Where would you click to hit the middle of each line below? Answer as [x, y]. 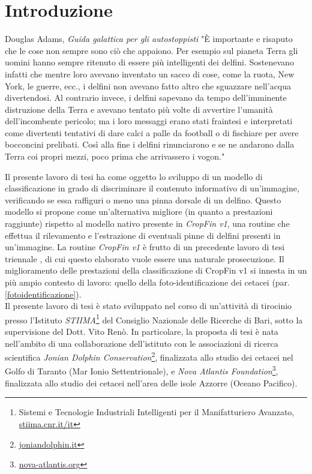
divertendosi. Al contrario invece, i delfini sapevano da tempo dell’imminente [146, 97]
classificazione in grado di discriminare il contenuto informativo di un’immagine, [152, 188]
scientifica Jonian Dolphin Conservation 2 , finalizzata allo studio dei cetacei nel [149, 356]
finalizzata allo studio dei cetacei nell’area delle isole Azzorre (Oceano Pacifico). [151, 382]
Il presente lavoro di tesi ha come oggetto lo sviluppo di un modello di [134, 176]
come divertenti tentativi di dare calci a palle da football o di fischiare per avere [152, 132]
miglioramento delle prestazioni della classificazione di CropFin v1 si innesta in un [156, 270]
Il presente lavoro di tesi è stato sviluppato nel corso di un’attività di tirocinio [148, 306]
